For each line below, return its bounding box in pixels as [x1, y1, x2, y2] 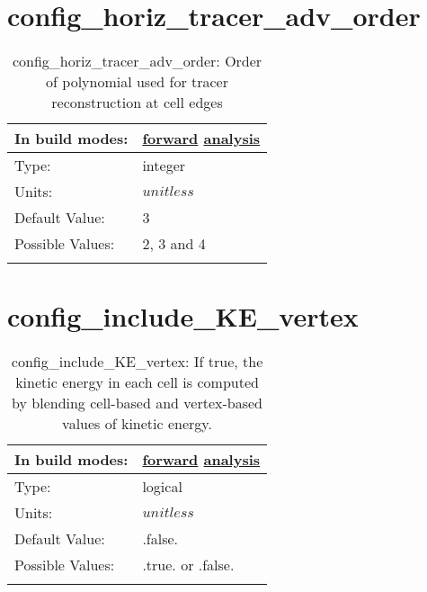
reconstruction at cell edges [51, 92, 223, 113]
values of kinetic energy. [62, 413, 212, 435]
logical [142, 476, 182, 498]
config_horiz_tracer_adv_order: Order [12, 50, 262, 72]
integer [142, 155, 186, 176]
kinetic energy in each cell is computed [15, 372, 259, 393]
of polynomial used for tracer [46, 71, 228, 93]
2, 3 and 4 [142, 233, 206, 255]
